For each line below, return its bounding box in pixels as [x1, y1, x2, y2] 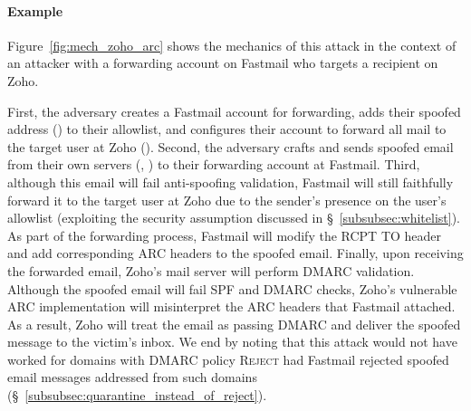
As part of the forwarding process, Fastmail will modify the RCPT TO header [7, 225, 442, 244]
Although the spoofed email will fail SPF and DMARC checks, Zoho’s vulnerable [7, 279, 457, 298]
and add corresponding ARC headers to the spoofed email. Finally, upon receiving [7, 244, 464, 263]
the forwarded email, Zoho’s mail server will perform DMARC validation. [7, 261, 415, 280]
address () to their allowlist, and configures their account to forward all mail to [7, 119, 447, 139]
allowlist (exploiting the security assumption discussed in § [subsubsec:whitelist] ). [7, 208, 461, 227]
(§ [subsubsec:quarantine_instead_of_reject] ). [7, 386, 267, 405]
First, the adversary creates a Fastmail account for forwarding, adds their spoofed [7, 101, 461, 120]
